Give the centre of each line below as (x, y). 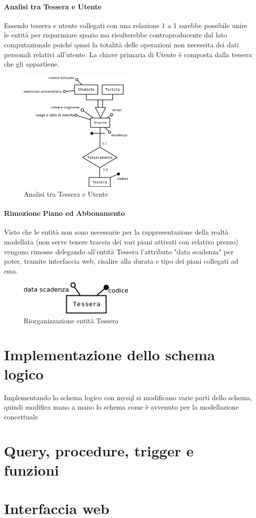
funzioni (32, 469)
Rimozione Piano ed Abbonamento (64, 213)
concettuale (21, 416)
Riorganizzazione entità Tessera (71, 320)
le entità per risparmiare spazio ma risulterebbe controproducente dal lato (116, 35)
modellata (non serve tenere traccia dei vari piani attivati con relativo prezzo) (121, 242)
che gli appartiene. (32, 64)
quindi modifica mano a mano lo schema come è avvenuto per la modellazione (121, 407)
